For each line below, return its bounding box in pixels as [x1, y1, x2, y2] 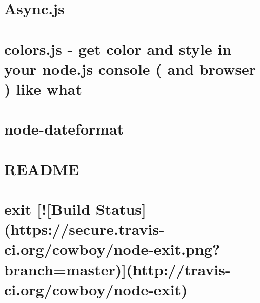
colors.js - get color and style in [4, 38, 232, 59]
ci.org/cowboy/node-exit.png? [4, 239, 221, 259]
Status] [95, 199, 146, 220]
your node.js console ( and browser [4, 58, 256, 79]
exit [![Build [4, 199, 91, 220]
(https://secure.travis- [4, 219, 165, 240]
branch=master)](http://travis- [4, 258, 231, 279]
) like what [4, 78, 83, 99]
